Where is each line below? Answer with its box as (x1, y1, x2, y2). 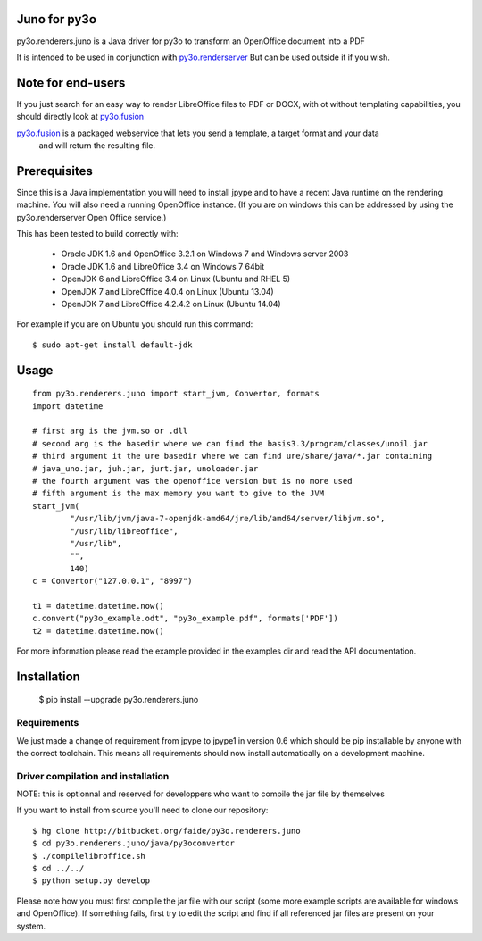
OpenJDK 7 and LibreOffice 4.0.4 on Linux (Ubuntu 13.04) (61, 286, 274, 296)
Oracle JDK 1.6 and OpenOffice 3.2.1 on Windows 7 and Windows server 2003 (61, 248, 349, 259)
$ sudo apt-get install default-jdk (32, 339, 193, 350)
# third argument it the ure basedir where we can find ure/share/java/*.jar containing (32, 451, 433, 462)
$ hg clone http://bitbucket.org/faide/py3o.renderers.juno (32, 826, 301, 836)
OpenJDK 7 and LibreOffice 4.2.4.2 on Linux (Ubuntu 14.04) (61, 299, 281, 310)
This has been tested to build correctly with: (16, 229, 179, 239)
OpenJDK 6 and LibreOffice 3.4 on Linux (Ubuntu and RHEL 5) (61, 273, 291, 285)
